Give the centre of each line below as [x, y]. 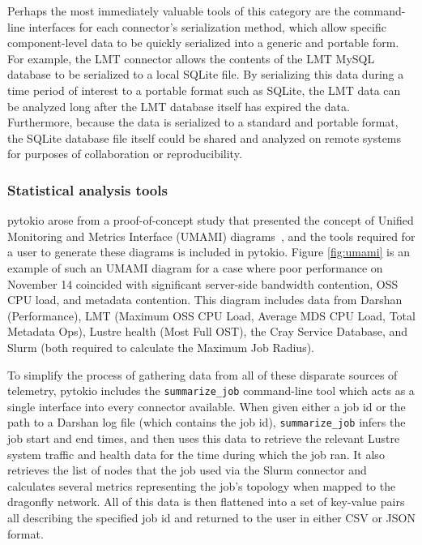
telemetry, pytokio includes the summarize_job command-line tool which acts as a [211, 391]
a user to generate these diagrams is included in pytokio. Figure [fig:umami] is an [209, 252]
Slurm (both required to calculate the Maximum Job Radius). [161, 347]
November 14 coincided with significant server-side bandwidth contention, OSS [203, 283]
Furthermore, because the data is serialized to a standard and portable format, [203, 122]
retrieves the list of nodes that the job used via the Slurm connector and [187, 470]
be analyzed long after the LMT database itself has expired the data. [179, 106]
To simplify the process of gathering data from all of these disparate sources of [202, 374]
